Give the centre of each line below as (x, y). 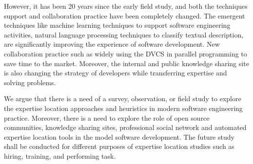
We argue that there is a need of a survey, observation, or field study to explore (123, 99)
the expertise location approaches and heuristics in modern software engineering (123, 108)
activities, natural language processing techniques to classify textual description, (124, 34)
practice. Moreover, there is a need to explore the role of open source (107, 118)
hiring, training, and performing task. (60, 155)
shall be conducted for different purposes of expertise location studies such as (119, 146)
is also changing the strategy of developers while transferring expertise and (116, 73)
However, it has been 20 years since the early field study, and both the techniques (126, 6)
